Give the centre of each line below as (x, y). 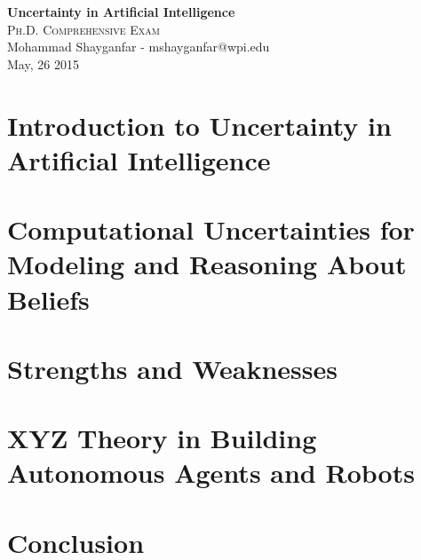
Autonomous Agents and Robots (211, 473)
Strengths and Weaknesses (172, 368)
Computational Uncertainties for (211, 229)
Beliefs (48, 299)
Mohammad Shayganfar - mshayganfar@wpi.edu (139, 47)
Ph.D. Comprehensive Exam (83, 29)
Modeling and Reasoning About (207, 264)
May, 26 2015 (43, 63)
